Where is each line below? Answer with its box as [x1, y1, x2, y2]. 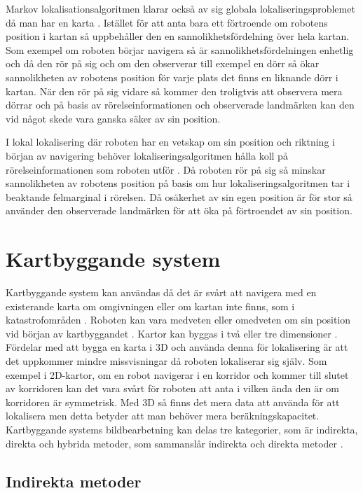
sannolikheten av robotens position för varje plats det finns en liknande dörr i [6, 69, 338, 84]
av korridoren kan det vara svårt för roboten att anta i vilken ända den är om [6, 381, 340, 396]
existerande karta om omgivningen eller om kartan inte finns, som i [6, 298, 295, 313]
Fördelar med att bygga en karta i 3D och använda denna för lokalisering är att [6, 340, 348, 354]
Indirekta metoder [6, 470, 142, 492]
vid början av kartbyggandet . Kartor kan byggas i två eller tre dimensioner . [6, 326, 338, 340]
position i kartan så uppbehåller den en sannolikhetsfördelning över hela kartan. [6, 29, 350, 43]
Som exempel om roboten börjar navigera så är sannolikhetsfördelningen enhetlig [6, 42, 354, 57]
